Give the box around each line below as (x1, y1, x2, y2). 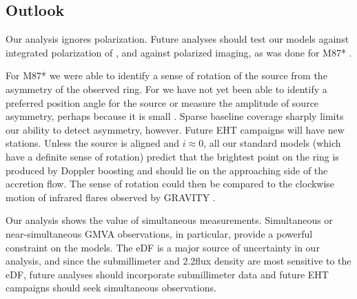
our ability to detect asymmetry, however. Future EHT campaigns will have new (6, 122, 345, 136)
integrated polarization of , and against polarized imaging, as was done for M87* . (6, 45, 352, 59)
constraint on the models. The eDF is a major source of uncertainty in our (6, 240, 320, 254)
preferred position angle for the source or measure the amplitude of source (6, 95, 319, 110)
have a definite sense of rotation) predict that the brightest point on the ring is (6, 149, 339, 163)
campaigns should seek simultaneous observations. (6, 280, 216, 295)
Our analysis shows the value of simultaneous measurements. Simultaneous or (6, 213, 333, 227)
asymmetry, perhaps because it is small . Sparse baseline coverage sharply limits (6, 109, 344, 123)
